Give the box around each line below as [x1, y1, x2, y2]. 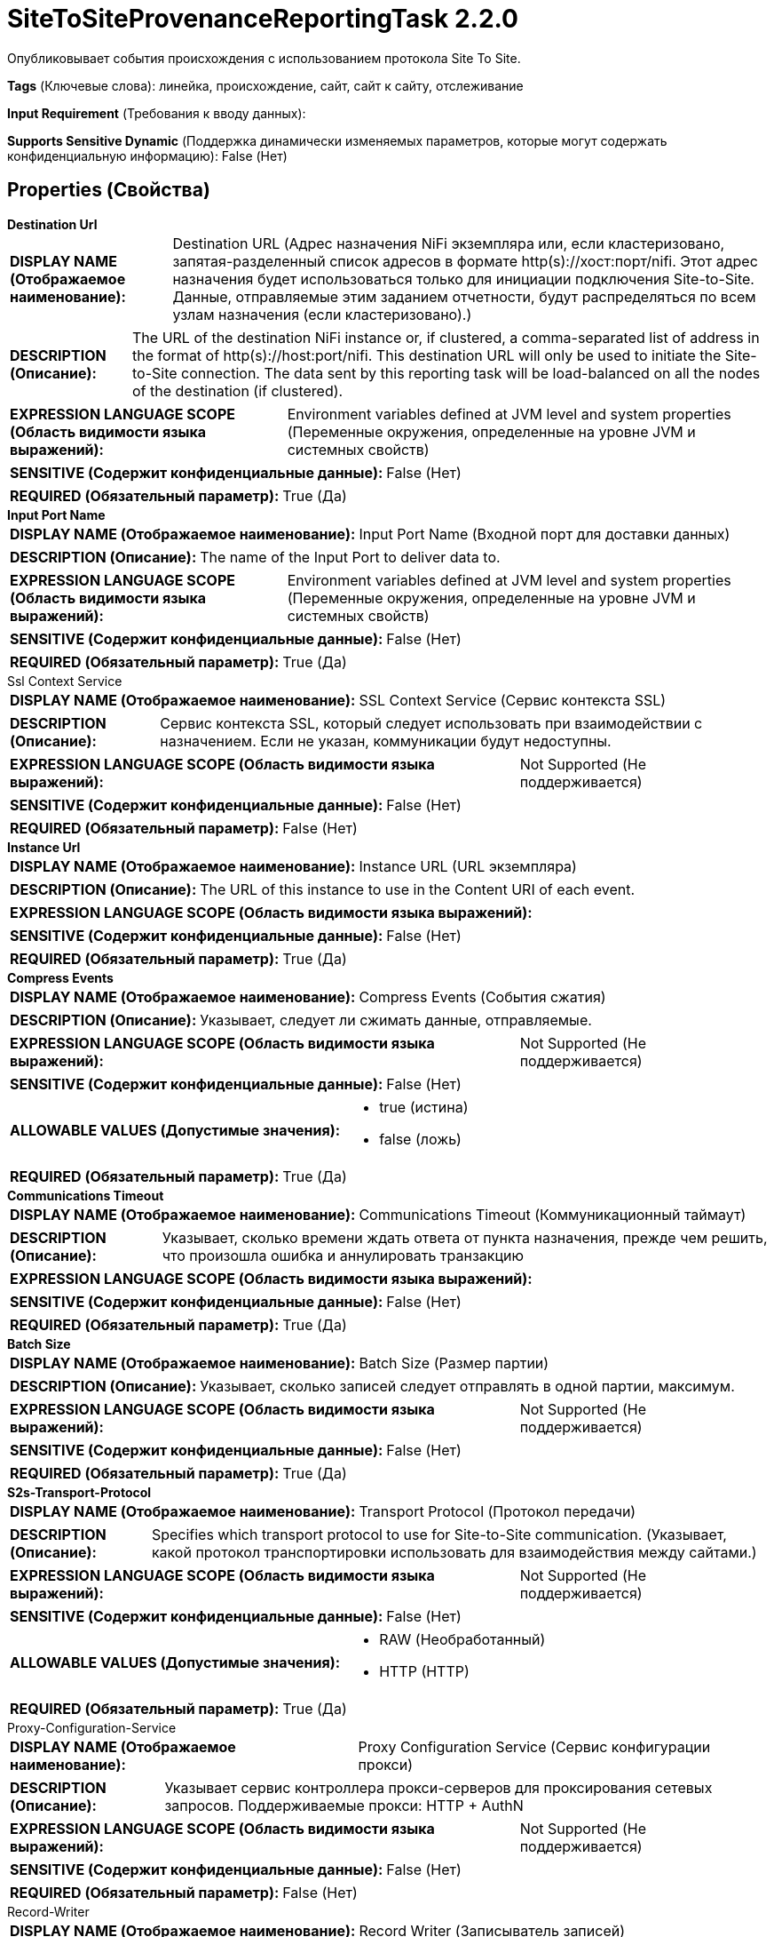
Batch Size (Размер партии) [359, 1353, 549, 1372]
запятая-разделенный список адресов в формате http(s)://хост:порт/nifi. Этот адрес [172, 251, 758, 270]
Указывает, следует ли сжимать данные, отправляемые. [200, 1010, 592, 1029]
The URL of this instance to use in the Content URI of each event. [200, 880, 636, 898]
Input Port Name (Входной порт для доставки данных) [359, 524, 731, 543]
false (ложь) [379, 1129, 462, 1148]
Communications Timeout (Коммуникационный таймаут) [359, 1205, 746, 1224]
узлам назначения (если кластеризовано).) [172, 305, 472, 323]
